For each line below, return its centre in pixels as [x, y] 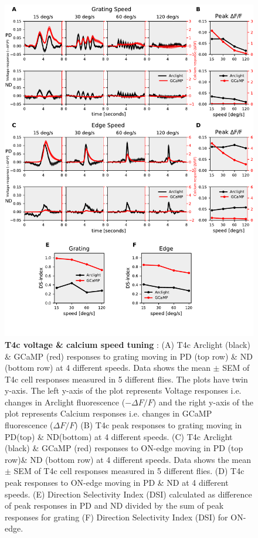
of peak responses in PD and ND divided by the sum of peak [114, 505]
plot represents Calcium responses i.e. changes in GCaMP [108, 413]
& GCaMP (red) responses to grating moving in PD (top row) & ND [129, 356]
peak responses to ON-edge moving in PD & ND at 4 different [117, 483]
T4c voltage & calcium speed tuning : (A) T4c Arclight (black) [128, 344]
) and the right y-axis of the [203, 402]
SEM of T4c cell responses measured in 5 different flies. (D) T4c [129, 471]
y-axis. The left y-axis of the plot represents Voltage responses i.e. [123, 390]
